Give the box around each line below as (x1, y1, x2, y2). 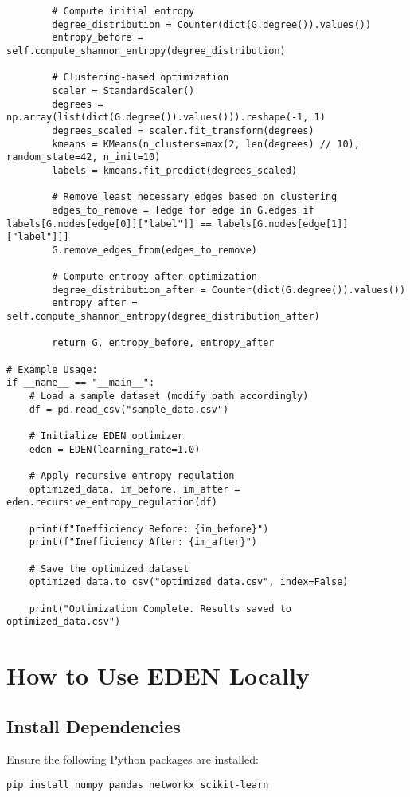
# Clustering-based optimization (52, 72, 229, 84)
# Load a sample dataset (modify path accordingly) (29, 391, 309, 402)
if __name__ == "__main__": (6, 377, 155, 389)
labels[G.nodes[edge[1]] (217, 218, 349, 230)
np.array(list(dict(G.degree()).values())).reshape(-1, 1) (6, 112, 326, 124)
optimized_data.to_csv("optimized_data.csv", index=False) (29, 576, 349, 588)
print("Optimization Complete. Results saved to (29, 603, 291, 614)
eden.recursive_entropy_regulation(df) (6, 497, 217, 508)
